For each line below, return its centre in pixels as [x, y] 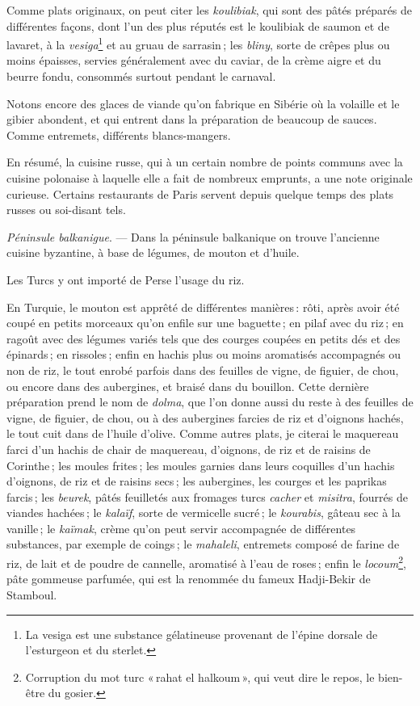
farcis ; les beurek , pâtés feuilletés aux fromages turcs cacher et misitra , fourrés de [207, 496]
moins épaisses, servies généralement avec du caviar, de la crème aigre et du [194, 60]
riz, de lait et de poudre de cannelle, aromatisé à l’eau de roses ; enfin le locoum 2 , [206, 562]
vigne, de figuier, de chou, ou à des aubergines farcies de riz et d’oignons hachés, [205, 417]
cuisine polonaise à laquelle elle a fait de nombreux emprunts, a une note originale [210, 178]
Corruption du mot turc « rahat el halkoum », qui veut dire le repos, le [200, 677]
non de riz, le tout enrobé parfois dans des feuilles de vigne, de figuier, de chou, [203, 370]
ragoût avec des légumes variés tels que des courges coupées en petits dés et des [204, 338]
